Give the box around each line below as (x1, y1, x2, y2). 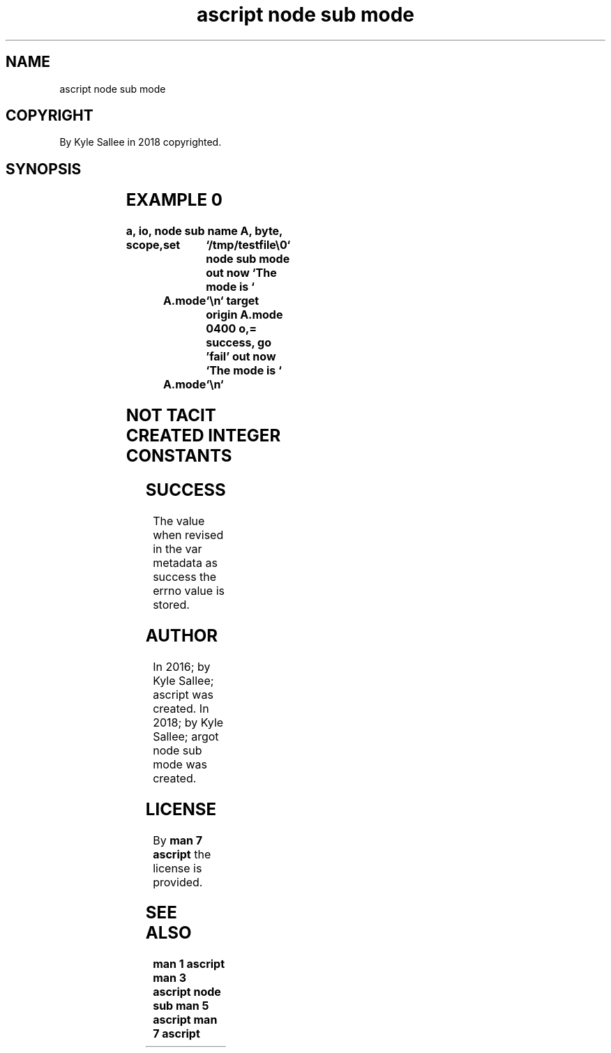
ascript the (153, 847, 211, 861)
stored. (153, 597, 190, 612)
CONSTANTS (126, 446, 232, 467)
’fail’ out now (206, 349, 276, 364)
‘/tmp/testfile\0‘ (206, 238, 291, 252)
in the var (153, 541, 202, 556)
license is (153, 861, 202, 875)
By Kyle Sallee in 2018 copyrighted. (59, 136, 222, 149)
